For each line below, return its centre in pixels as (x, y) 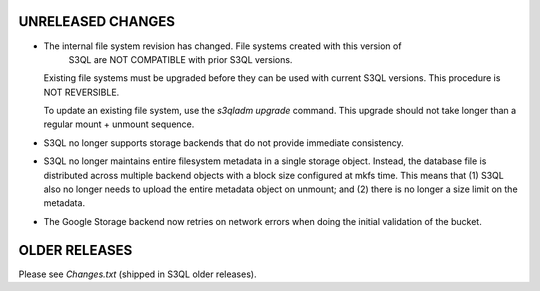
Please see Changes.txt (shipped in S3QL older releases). (137, 274)
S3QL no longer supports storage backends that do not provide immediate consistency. (223, 142)
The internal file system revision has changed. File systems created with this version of (222, 46)
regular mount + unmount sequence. (119, 124)
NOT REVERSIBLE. (81, 92)
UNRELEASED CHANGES (96, 21)
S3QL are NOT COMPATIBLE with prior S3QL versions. (180, 59)
